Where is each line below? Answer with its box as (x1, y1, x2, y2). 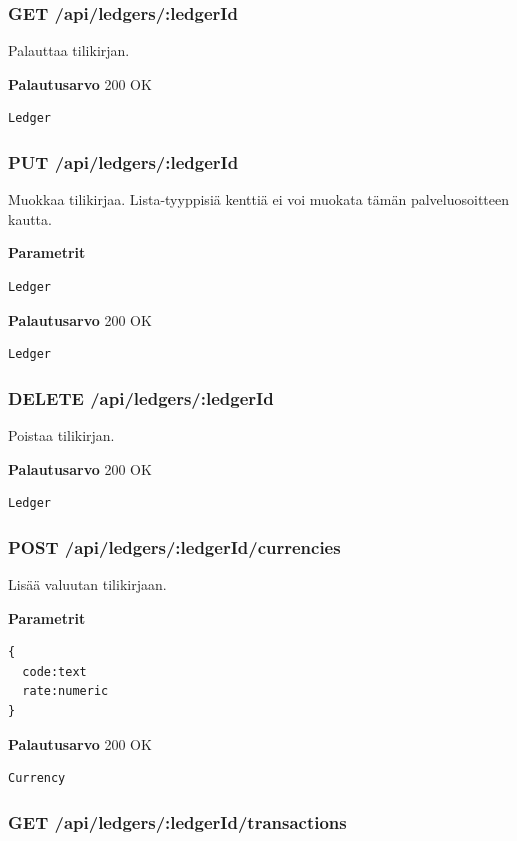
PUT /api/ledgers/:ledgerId (8, 149, 239, 174)
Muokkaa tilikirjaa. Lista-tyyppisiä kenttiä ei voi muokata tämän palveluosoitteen (8, 189, 510, 210)
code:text (22, 664, 87, 679)
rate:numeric (22, 684, 109, 699)
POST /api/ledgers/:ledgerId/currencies (8, 534, 341, 559)
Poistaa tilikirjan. (8, 425, 115, 445)
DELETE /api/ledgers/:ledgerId (8, 385, 274, 410)
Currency (8, 771, 66, 786)
